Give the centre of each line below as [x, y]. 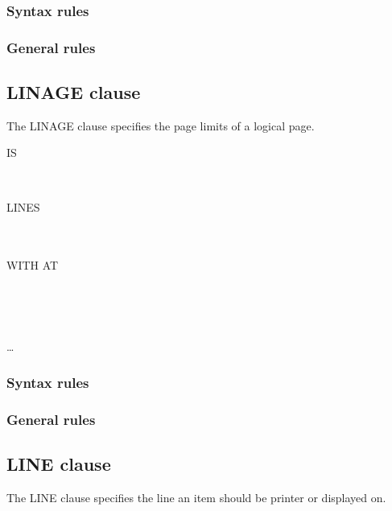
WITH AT [33, 265]
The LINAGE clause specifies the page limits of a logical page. [161, 125]
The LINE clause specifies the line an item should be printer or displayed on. [196, 497]
